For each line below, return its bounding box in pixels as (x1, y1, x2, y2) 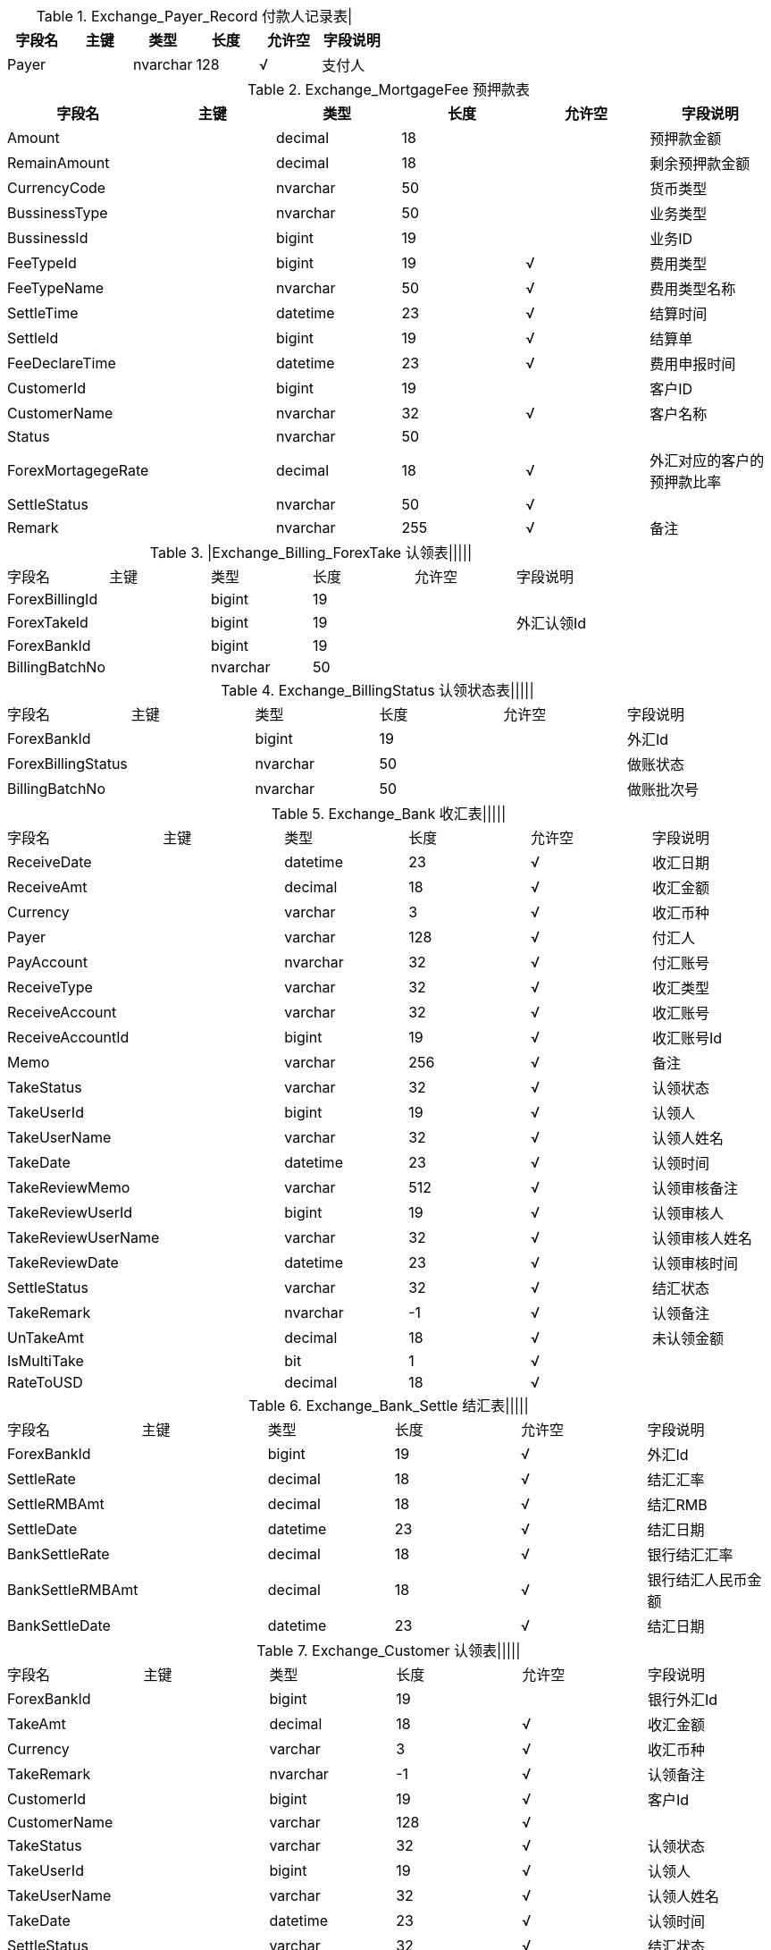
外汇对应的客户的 (649, 452, 765, 469)
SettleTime (7, 304, 79, 322)
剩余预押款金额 (649, 155, 750, 173)
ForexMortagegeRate (7, 461, 149, 479)
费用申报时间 (649, 355, 736, 373)
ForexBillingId (7, 590, 98, 608)
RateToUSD (7, 1373, 83, 1391)
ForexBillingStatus (7, 755, 128, 772)
